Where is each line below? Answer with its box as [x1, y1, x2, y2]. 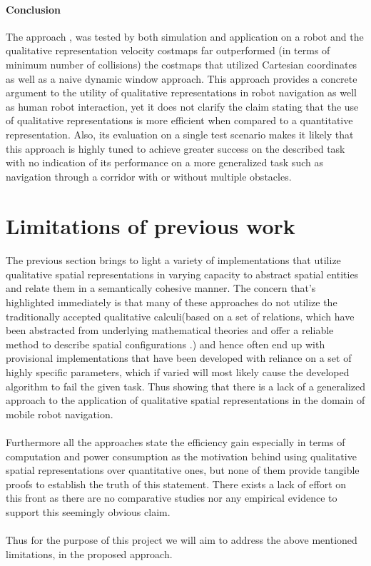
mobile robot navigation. [6, 406, 113, 421]
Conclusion [6, 1, 61, 16]
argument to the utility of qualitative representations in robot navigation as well [6, 85, 357, 100]
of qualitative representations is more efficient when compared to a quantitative [6, 113, 353, 128]
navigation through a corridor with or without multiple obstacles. [6, 168, 292, 183]
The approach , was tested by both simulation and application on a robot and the [6, 29, 364, 44]
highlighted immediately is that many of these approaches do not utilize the [6, 295, 337, 310]
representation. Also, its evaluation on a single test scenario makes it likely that [6, 126, 354, 141]
